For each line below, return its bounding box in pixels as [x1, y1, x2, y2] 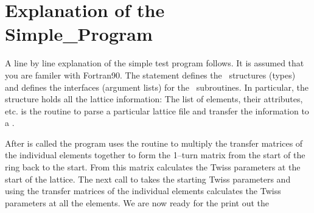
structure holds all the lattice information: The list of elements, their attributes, [5, 93, 303, 105]
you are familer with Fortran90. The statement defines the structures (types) [5, 68, 296, 81]
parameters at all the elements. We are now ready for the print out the [5, 196, 269, 209]
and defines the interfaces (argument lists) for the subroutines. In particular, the [5, 80, 309, 93]
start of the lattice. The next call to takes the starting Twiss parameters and [5, 172, 291, 185]
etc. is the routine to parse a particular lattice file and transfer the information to [5, 104, 309, 117]
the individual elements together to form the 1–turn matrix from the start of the [5, 148, 305, 161]
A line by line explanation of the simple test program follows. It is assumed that [5, 57, 304, 69]
